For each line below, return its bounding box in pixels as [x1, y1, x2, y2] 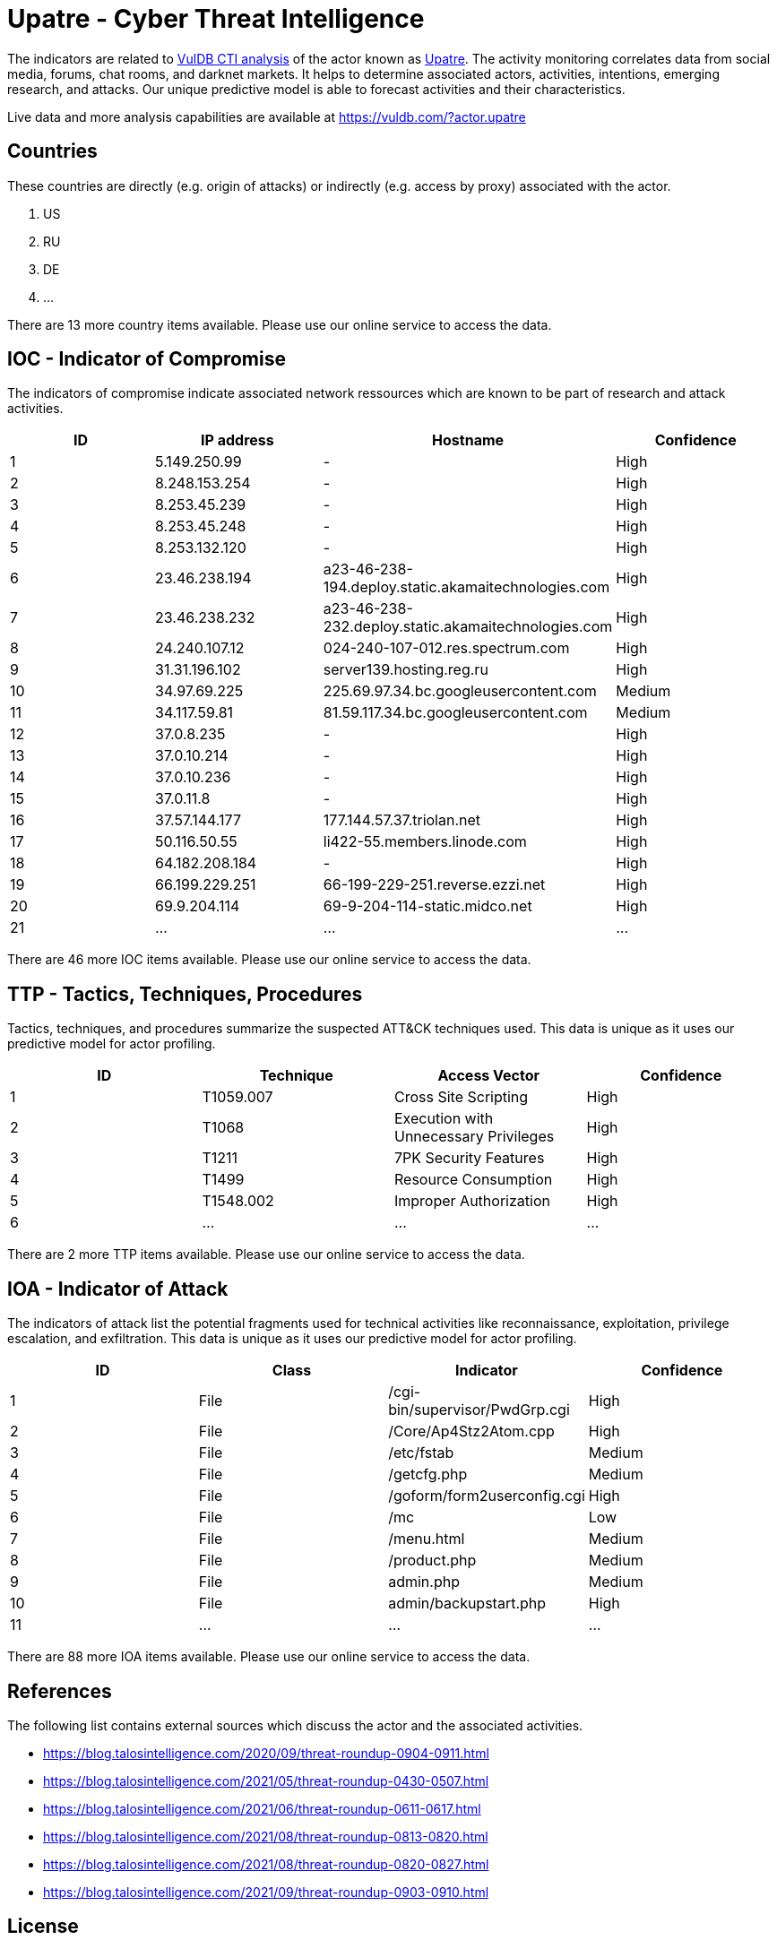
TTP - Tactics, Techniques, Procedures [7, 982, 363, 1005]
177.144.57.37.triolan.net [323, 811, 481, 830]
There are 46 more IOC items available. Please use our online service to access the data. [7, 952, 531, 968]
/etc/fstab [388, 1444, 454, 1462]
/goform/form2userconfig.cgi [388, 1487, 585, 1505]
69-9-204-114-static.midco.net [323, 897, 532, 916]
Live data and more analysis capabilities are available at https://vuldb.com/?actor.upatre [7, 108, 526, 125]
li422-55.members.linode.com [323, 832, 527, 851]
